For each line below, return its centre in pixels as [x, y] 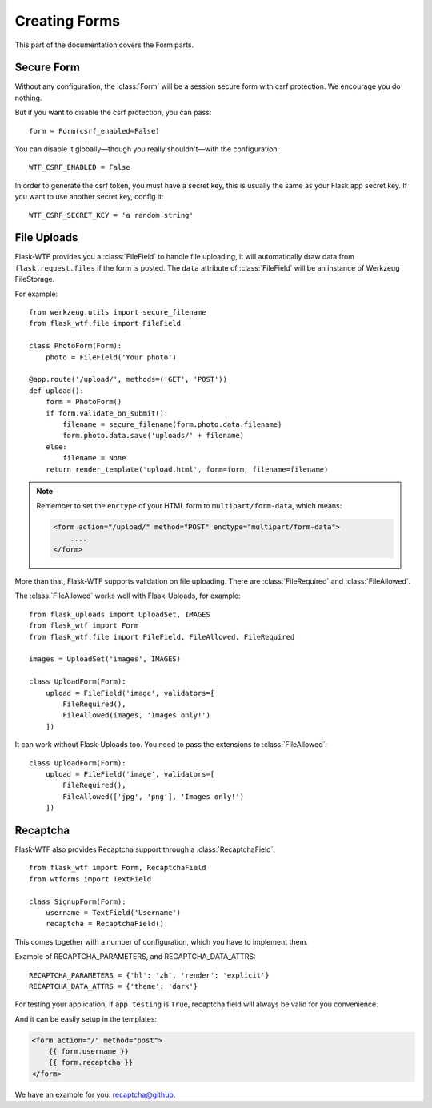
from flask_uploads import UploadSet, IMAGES [120, 614]
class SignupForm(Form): [78, 901]
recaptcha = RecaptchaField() [104, 924]
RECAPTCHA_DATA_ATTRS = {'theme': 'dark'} [114, 986]
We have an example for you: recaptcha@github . [95, 1094]
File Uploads [46, 237]
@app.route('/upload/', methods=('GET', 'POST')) [128, 379]
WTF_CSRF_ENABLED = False [80, 167]
